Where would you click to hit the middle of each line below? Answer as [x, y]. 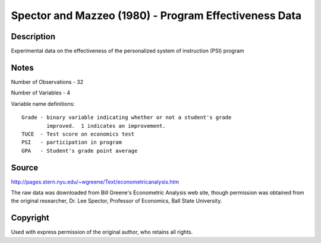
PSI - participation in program [72, 142]
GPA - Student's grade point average [80, 151]
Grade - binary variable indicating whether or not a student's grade [127, 118]
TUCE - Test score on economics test [78, 134]
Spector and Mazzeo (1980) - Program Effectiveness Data [156, 15]
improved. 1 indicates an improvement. [106, 126]
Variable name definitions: [43, 103]
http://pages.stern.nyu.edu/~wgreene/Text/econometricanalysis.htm [95, 182]
